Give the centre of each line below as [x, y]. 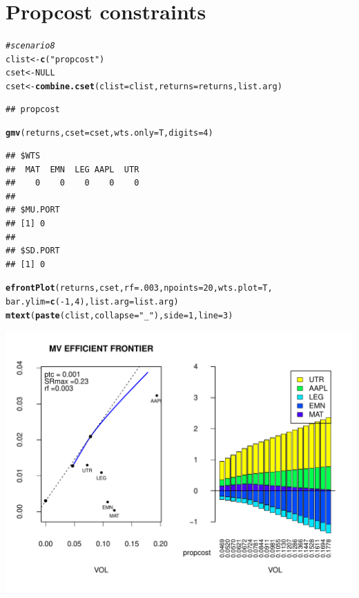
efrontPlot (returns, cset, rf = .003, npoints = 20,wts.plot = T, [139, 288]
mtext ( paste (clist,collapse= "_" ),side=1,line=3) [119, 315]
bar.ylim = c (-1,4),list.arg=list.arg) [92, 302]
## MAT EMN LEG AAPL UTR [72, 169]
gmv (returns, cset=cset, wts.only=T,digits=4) [109, 133]
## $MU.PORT [33, 210]
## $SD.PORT [33, 251]
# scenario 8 [30, 46]
